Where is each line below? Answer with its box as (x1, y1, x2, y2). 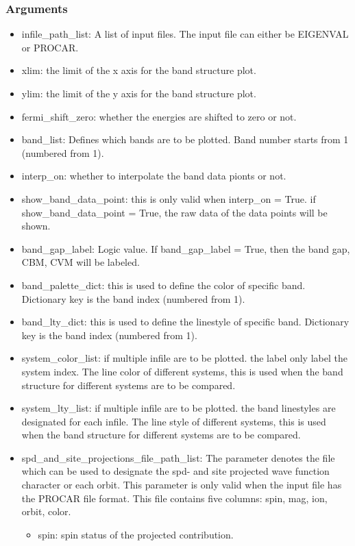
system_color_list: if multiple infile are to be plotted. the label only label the (21, 351, 347, 365)
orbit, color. (21, 504, 71, 519)
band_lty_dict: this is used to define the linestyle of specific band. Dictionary (21, 314, 350, 329)
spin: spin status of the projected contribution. (38, 527, 234, 541)
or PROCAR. (21, 40, 79, 54)
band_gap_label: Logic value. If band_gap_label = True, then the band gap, (21, 241, 350, 256)
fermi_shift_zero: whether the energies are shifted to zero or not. (21, 109, 297, 123)
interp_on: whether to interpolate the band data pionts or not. (21, 169, 286, 183)
